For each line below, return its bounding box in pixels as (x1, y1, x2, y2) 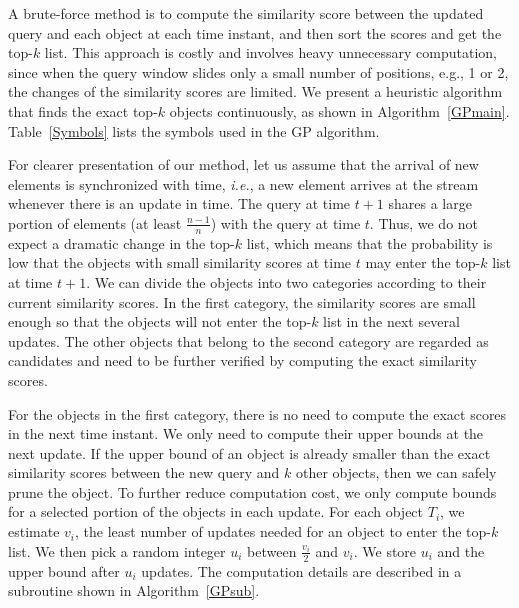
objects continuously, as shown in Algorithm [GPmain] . (169, 100, 510, 121)
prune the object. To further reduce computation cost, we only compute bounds (8, 481, 497, 502)
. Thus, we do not (369, 212, 479, 233)
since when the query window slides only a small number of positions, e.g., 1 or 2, (8, 61, 509, 82)
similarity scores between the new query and (8, 462, 280, 483)
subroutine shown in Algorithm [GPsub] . (8, 580, 260, 601)
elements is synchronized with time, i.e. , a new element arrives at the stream (8, 173, 479, 194)
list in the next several (323, 311, 460, 332)
